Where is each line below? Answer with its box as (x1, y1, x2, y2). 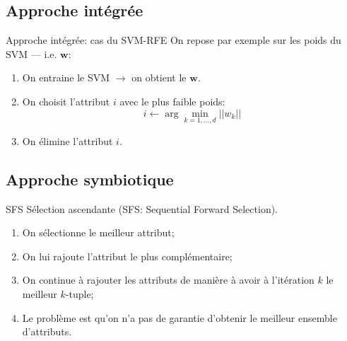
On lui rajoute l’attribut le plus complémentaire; (22, 248, 233, 263)
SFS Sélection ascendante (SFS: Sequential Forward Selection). (6, 201, 278, 216)
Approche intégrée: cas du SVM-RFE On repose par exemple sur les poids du (6, 33, 341, 47)
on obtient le (131, 70, 187, 85)
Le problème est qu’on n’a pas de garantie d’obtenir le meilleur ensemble (22, 310, 337, 325)
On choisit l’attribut (22, 93, 110, 108)
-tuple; (65, 286, 94, 301)
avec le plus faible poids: (119, 93, 225, 108)
